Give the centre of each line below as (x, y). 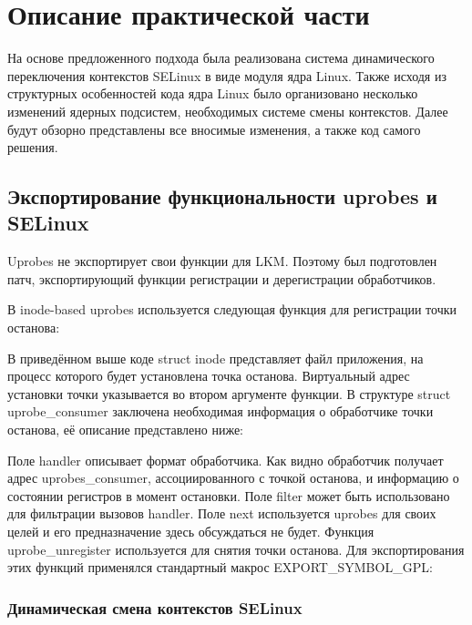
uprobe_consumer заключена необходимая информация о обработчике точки (221, 411)
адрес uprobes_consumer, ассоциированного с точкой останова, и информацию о (233, 478)
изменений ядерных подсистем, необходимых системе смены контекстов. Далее (228, 111)
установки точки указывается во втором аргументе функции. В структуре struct (229, 393)
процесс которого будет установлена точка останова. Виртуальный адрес (209, 376)
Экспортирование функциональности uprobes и (222, 196)
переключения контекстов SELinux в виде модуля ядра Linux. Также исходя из (227, 75)
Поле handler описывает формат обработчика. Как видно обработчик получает (226, 460)
